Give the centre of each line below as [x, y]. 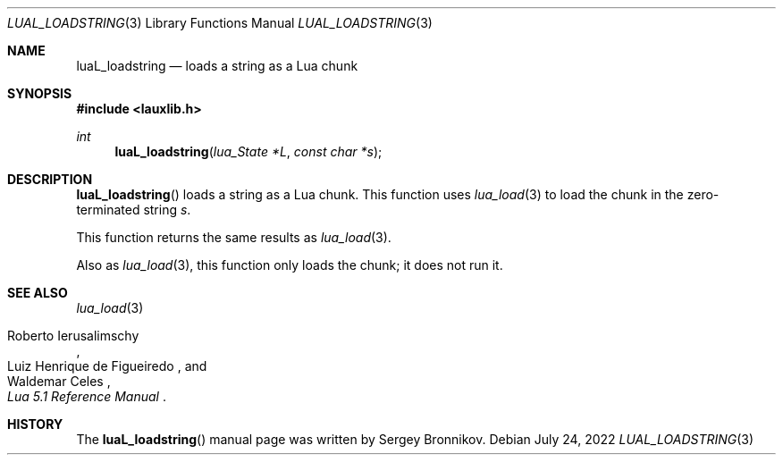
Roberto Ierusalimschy [73, 336]
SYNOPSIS [40, 93]
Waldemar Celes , [59, 381]
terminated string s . [134, 210]
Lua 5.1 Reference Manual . [87, 396]
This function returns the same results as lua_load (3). [234, 237]
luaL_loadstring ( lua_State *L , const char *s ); [248, 151]
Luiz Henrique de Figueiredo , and [107, 366]
